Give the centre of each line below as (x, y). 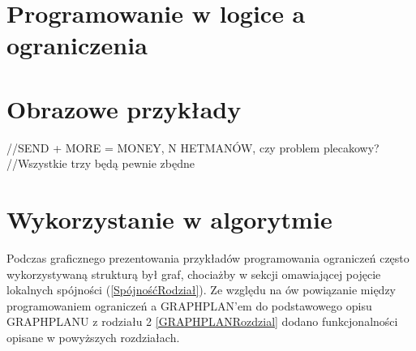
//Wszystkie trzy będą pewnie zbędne (101, 163)
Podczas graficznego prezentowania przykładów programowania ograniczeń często (208, 258)
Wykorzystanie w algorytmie (169, 219)
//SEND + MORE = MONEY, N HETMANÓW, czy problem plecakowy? (193, 147)
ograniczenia (77, 45)
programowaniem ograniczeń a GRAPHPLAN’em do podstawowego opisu (189, 305)
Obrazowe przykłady (124, 108)
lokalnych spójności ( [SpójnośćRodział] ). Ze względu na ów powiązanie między (201, 290)
